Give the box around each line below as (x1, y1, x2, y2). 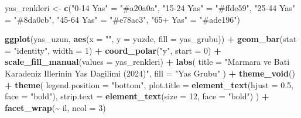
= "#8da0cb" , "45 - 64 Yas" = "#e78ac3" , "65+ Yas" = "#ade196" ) (5, 13, 240, 25)
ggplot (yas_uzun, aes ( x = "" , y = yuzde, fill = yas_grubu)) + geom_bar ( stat (5, 33, 297, 45)
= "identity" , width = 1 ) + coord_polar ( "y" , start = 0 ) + (5, 44, 221, 56)
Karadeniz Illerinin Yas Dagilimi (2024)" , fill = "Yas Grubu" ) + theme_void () (5, 67, 295, 79)
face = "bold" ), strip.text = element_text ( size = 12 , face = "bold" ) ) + (5, 90, 269, 102)
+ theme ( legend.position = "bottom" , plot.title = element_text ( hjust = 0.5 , (5, 78, 293, 91)
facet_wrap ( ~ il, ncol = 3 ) (5, 101, 106, 113)
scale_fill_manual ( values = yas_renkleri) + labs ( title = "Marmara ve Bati (5, 55, 290, 68)
